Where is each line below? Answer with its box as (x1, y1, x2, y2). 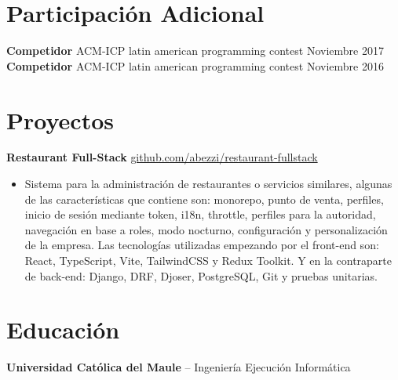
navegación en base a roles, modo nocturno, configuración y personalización (24, 221, 388, 237)
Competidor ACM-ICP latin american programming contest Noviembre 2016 (6, 57, 384, 74)
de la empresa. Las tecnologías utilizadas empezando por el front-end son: (24, 237, 379, 253)
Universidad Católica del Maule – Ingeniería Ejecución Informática (6, 359, 351, 375)
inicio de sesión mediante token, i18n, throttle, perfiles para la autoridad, (24, 206, 376, 223)
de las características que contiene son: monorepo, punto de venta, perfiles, (24, 190, 384, 207)
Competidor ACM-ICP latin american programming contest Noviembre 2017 (6, 42, 384, 59)
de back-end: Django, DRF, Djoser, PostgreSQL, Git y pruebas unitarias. (24, 267, 378, 284)
